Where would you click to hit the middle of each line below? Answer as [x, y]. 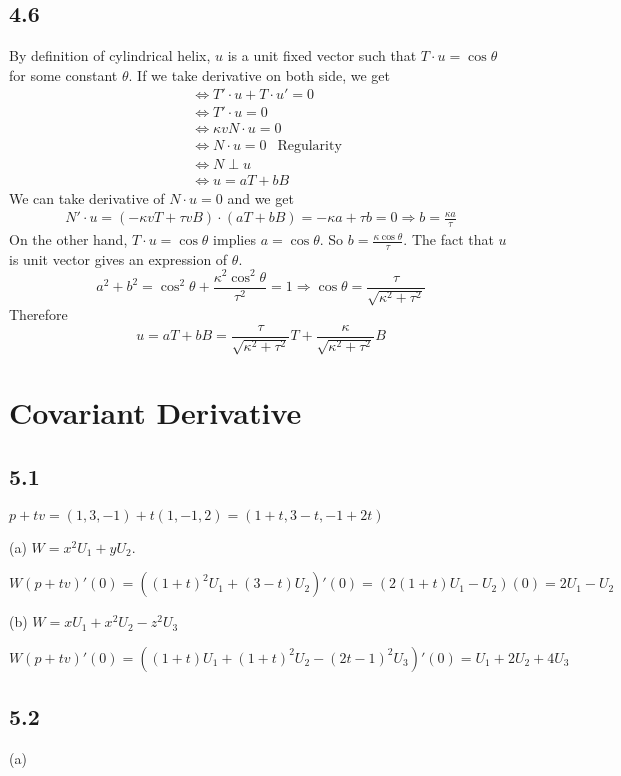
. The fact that [448, 239]
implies [234, 239]
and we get [260, 197]
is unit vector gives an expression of [118, 258]
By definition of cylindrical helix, [110, 55]
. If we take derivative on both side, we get [259, 74]
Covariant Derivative [155, 412]
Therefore [38, 313]
